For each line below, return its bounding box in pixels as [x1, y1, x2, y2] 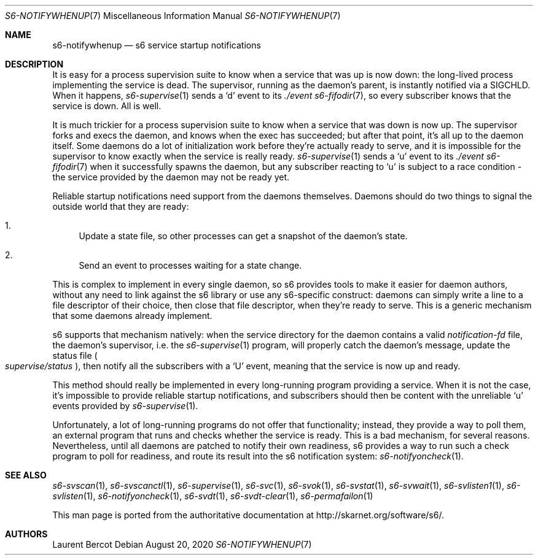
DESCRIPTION [5, 59, 64, 69]
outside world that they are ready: [52, 201, 189, 212]
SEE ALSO [5, 470, 47, 480]
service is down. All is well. [52, 101, 162, 111]
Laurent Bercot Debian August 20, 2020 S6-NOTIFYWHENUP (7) [52, 539, 312, 550]
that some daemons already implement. [52, 310, 212, 321]
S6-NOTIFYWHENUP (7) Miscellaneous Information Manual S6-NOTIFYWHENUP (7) [5, 10, 341, 21]
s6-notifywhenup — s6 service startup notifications [52, 40, 261, 50]
